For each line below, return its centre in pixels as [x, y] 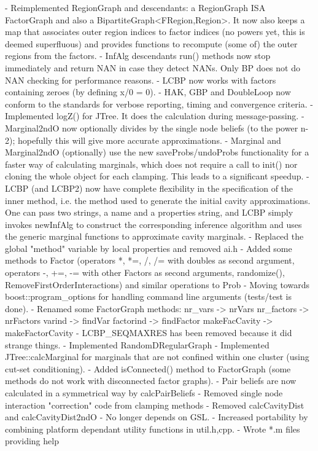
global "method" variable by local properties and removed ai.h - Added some [149, 248]
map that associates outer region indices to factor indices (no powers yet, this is [155, 32]
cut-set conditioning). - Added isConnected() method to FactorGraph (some [148, 368]
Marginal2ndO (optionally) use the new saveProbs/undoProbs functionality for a [157, 152]
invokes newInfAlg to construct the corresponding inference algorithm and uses [153, 224]
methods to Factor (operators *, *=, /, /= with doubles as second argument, [150, 260]
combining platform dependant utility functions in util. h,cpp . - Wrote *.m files [153, 429]
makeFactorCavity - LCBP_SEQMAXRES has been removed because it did [149, 333]
